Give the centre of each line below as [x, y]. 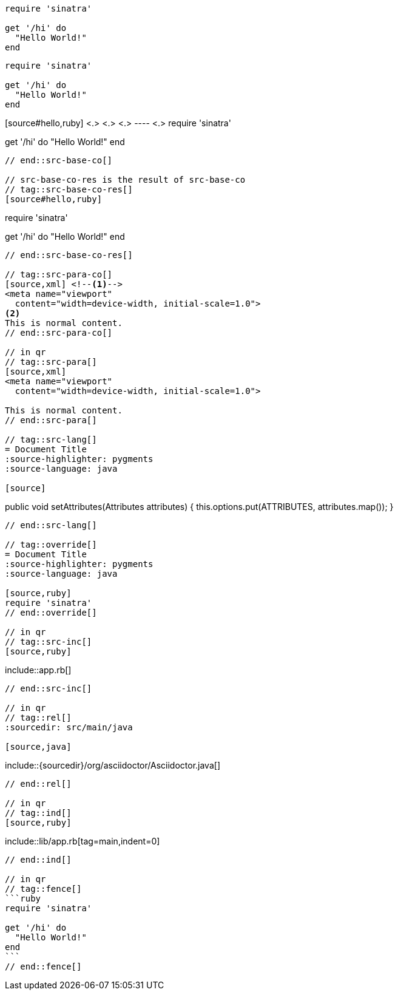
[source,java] [38, 747]
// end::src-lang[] [51, 525]
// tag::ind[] [38, 813]
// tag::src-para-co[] [59, 274]
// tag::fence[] [43, 889]
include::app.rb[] [38, 670]
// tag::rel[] [38, 718]
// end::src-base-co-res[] [69, 255]
